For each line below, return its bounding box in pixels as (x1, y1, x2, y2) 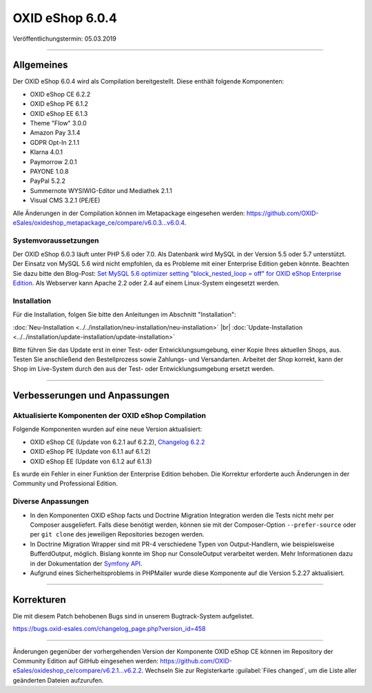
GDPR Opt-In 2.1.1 (30, 138, 80, 146)
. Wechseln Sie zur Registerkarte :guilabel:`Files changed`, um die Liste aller (141, 666, 358, 675)
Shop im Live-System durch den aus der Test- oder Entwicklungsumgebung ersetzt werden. (12, 365, 275, 373)
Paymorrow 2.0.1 (30, 157, 77, 165)
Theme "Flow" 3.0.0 (30, 119, 87, 128)
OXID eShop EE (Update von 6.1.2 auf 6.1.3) (30, 457, 152, 465)
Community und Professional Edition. (12, 479, 118, 488)
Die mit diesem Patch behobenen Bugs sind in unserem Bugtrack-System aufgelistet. (12, 612, 254, 620)
